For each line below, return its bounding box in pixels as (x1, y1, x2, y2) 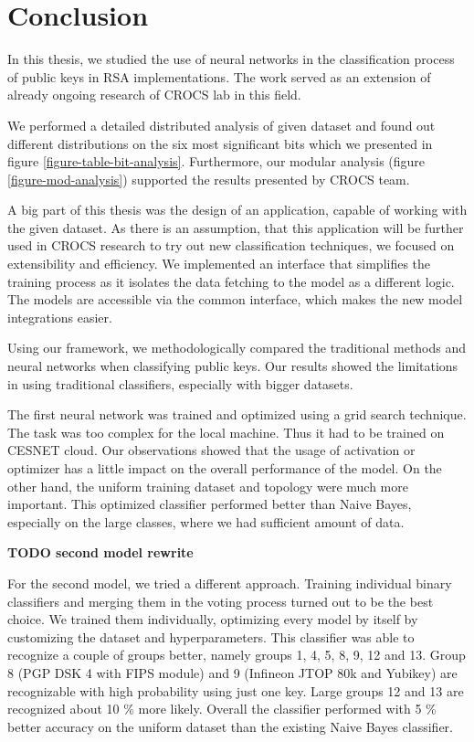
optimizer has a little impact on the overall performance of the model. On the (7, 459, 442, 477)
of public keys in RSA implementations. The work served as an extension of (7, 67, 431, 86)
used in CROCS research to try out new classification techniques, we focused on (7, 236, 455, 255)
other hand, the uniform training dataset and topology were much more (7, 476, 408, 495)
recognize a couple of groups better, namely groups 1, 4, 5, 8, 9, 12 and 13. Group (7, 645, 466, 664)
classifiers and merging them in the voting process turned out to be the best (7, 591, 434, 610)
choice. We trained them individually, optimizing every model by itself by (7, 609, 418, 629)
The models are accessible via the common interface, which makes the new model (7, 290, 463, 309)
